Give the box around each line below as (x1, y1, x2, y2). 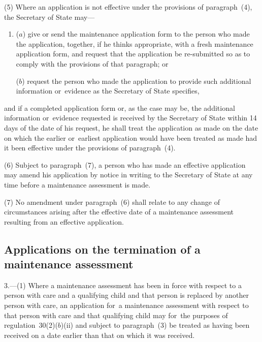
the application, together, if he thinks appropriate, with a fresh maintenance (16, 38, 253, 49)
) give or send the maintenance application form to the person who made (22, 28, 250, 39)
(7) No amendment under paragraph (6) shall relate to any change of (4, 196, 220, 207)
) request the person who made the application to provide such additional (22, 75, 251, 86)
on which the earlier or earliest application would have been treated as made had (4, 132, 257, 143)
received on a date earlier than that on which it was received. (4, 329, 195, 340)
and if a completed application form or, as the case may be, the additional (4, 102, 235, 113)
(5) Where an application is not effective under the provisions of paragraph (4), (4, 2, 252, 12)
